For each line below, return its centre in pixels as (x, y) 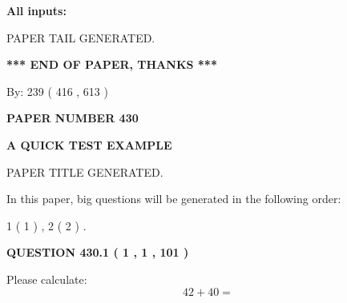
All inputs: (36, 10)
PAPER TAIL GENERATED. (81, 37)
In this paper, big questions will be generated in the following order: (174, 199)
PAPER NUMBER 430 (73, 118)
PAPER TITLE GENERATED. (85, 171)
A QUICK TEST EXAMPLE (89, 144)
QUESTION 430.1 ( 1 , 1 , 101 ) (98, 252)
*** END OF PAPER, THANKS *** (112, 64)
